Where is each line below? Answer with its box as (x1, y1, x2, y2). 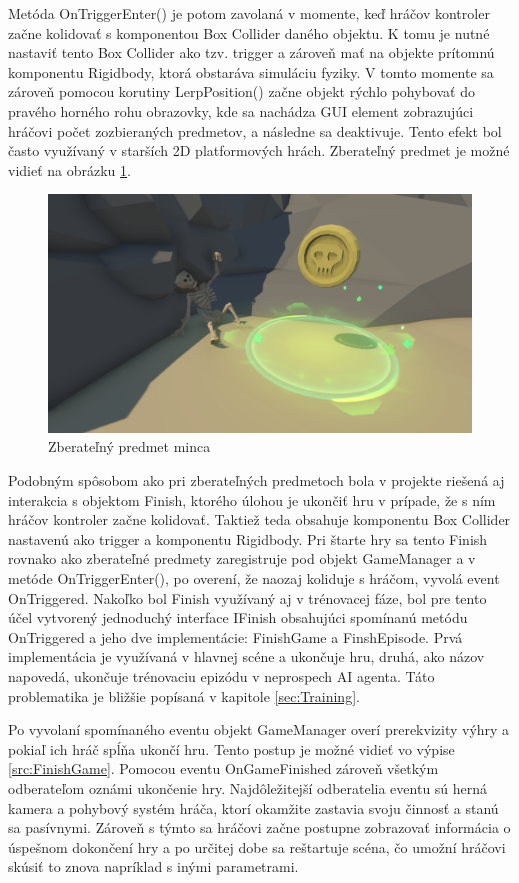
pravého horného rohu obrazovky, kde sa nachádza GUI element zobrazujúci (8, 100, 474, 121)
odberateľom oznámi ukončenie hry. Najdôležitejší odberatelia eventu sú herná (8, 777, 488, 798)
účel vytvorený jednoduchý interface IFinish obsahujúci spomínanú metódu (8, 607, 468, 628)
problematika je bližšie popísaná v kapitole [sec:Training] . (8, 685, 360, 706)
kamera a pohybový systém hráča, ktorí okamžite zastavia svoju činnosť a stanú (8, 797, 499, 818)
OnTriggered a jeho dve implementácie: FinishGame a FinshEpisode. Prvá (8, 626, 463, 647)
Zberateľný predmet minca (48, 436, 211, 457)
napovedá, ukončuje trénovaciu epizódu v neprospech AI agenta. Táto (8, 665, 435, 686)
